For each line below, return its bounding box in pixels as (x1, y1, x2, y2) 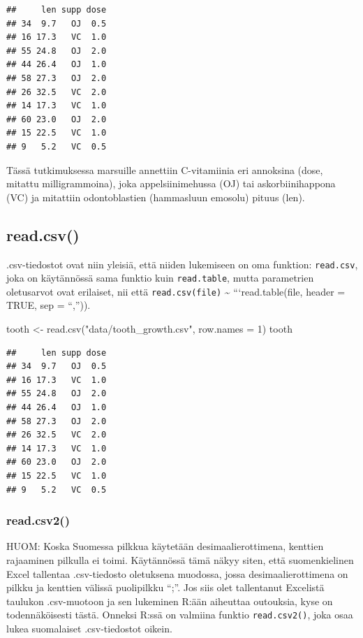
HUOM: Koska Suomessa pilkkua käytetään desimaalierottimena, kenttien (6, 539, 324, 553)
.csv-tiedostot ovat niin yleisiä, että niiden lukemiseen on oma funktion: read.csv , (6, 256, 358, 271)
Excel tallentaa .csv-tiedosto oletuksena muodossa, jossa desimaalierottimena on (6, 566, 348, 581)
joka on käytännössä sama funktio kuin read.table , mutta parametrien (6, 270, 314, 285)
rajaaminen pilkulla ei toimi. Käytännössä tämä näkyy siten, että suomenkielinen (6, 553, 354, 567)
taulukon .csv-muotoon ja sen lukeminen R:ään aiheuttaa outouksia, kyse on (6, 593, 333, 608)
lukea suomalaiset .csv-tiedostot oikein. (6, 621, 172, 636)
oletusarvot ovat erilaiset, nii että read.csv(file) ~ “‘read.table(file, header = (6, 284, 346, 298)
